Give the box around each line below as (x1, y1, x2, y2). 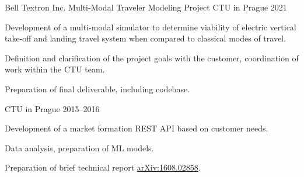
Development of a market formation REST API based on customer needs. (5, 122, 268, 134)
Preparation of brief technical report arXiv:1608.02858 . (5, 161, 201, 173)
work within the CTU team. (5, 63, 105, 75)
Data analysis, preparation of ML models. (5, 141, 154, 154)
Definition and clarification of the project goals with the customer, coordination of (5, 51, 299, 64)
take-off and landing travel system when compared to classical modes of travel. (5, 32, 286, 44)
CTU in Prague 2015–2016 (5, 102, 100, 114)
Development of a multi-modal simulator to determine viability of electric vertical (5, 20, 296, 33)
